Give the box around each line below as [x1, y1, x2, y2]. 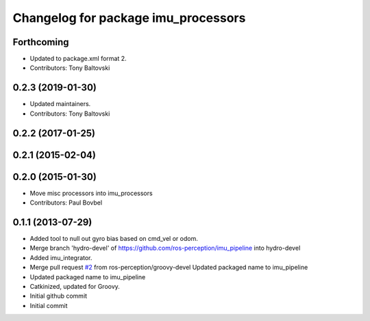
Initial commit [29, 301, 68, 309]
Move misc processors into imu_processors [29, 189, 153, 197]
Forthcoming [12, 36, 69, 48]
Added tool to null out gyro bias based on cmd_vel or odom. [29, 234, 198, 242]
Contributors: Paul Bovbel [29, 198, 103, 207]
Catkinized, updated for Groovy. [29, 282, 120, 290]
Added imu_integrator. [29, 253, 92, 261]
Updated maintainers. [29, 100, 91, 108]
